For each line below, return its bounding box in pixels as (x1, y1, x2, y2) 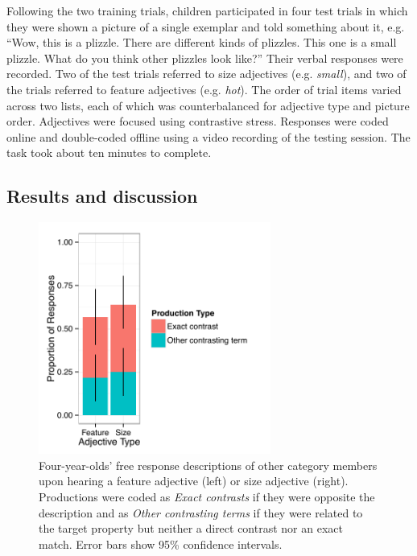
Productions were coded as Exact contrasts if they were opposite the (39, 488, 375, 505)
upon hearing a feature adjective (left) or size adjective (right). (39, 472, 349, 489)
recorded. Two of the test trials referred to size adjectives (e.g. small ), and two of (6, 65, 407, 82)
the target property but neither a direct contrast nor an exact (39, 520, 343, 537)
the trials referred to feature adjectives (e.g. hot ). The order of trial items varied (6, 80, 402, 97)
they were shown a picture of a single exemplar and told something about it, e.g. (6, 18, 405, 35)
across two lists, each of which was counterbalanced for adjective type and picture (6, 97, 410, 113)
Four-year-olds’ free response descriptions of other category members (39, 456, 378, 473)
